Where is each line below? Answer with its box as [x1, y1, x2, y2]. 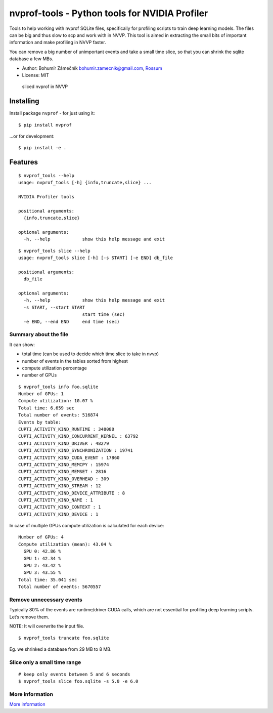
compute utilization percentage [22, 365, 87, 371]
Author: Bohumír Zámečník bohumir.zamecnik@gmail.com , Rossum [22, 65, 162, 71]
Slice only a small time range [9, 658, 81, 665]
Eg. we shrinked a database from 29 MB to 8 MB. [9, 646, 112, 652]
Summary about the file [9, 331, 68, 338]
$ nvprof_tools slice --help [18, 248, 90, 254]
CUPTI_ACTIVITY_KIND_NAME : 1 [18, 497, 94, 503]
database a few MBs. [9, 56, 54, 62]
